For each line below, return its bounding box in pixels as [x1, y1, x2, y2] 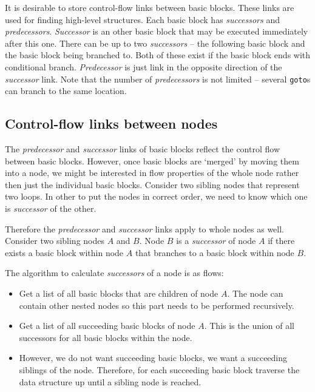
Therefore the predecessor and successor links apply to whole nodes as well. [5, 222, 285, 235]
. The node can [227, 286, 283, 299]
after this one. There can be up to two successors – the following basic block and [5, 36, 305, 49]
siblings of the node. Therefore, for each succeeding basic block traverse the [19, 363, 300, 376]
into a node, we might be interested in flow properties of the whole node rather [5, 166, 299, 179]
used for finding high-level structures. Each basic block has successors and [5, 13, 280, 25]
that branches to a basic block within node [135, 246, 294, 259]
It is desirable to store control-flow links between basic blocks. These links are [5, 1, 294, 13]
